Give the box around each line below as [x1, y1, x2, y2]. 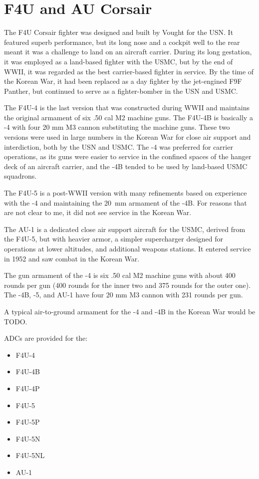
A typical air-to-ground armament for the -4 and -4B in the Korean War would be [4, 306, 256, 316]
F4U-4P [15, 383, 40, 393]
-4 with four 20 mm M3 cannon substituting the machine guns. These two [4, 122, 230, 132]
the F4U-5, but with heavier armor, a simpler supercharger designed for [4, 234, 224, 244]
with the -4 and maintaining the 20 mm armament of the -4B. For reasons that [4, 197, 247, 208]
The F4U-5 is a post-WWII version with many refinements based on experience [4, 188, 247, 198]
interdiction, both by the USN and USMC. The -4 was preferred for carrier [4, 141, 233, 152]
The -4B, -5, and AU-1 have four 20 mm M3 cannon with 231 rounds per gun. [4, 289, 243, 300]
